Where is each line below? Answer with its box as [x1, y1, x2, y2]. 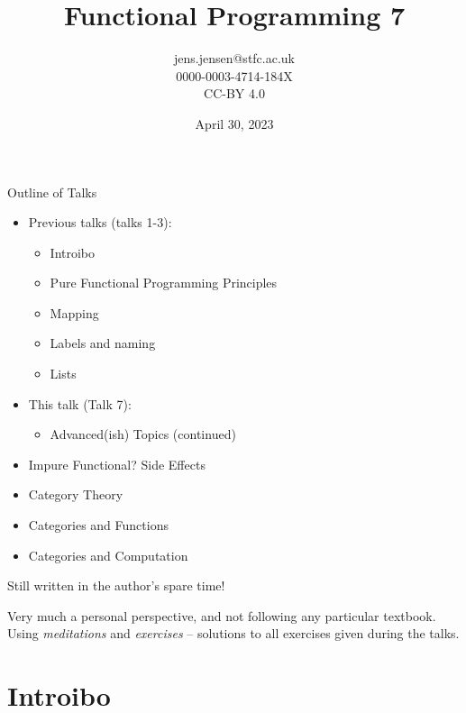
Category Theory [28, 485, 123, 504]
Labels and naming [50, 334, 156, 352]
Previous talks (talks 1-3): [28, 213, 172, 232]
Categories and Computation [28, 545, 188, 564]
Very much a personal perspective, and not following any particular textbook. [7, 606, 436, 625]
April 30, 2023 [195, 114, 274, 133]
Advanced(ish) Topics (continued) [50, 425, 236, 443]
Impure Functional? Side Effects [28, 454, 206, 473]
